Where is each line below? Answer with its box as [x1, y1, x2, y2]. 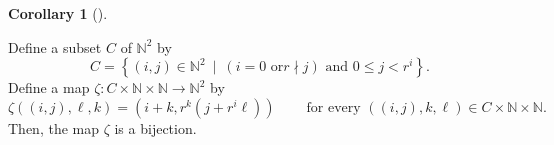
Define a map [8, 77, 90, 98]
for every [306, 100, 361, 115]
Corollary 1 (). [8, 3, 108, 23]
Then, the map [8, 117, 99, 138]
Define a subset [8, 36, 102, 57]
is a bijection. [114, 117, 197, 138]
